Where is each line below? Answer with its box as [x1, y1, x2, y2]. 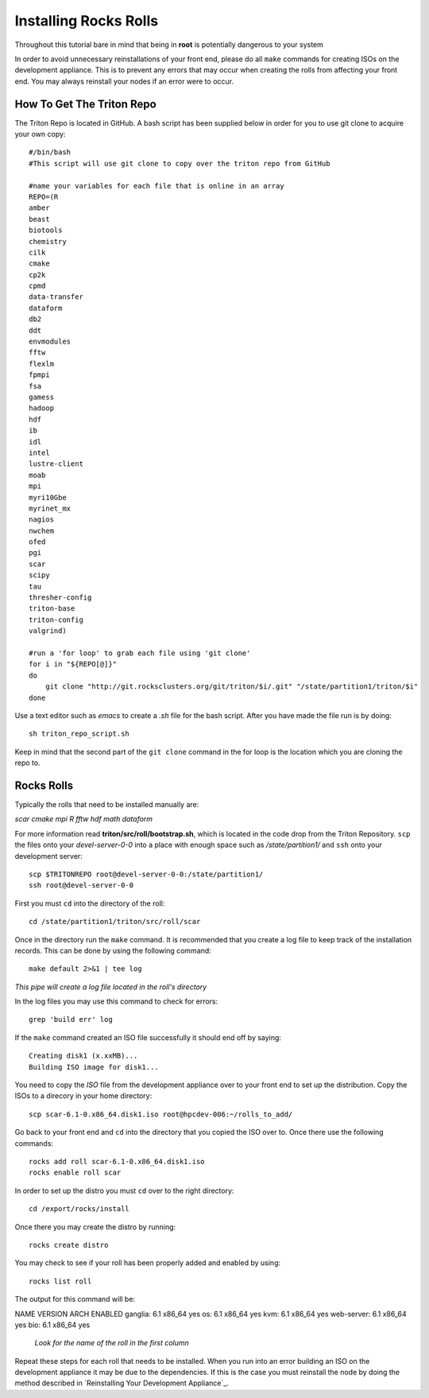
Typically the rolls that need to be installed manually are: [14, 800, 199, 810]
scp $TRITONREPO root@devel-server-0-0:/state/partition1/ [29, 869, 264, 879]
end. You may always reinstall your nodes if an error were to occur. [14, 76, 234, 86]
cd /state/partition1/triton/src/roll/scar [29, 917, 201, 926]
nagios [29, 515, 55, 524]
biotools [29, 226, 63, 235]
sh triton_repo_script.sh [29, 729, 130, 739]
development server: [14, 851, 83, 860]
